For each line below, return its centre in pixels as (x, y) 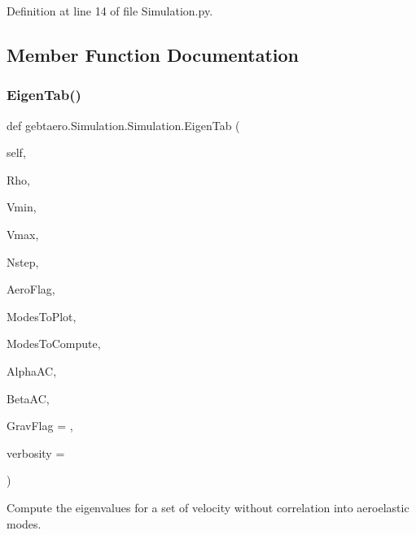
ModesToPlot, (42, 316)
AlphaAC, (32, 370)
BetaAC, (28, 398)
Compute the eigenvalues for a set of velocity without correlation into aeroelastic (208, 507)
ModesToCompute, (54, 344)
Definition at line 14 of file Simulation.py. (110, 11)
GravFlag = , (40, 426)
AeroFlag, (31, 289)
